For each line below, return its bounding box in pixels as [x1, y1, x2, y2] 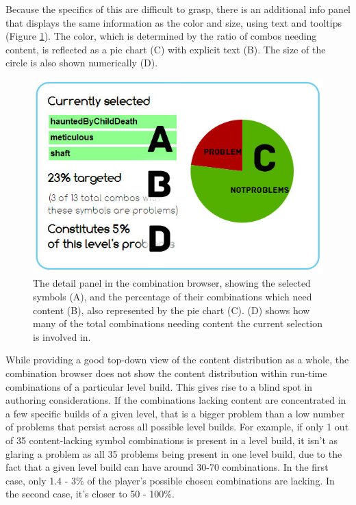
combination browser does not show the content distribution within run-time [5, 366, 327, 380]
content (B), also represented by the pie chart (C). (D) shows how [33, 302, 310, 317]
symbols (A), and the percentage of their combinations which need [33, 289, 312, 304]
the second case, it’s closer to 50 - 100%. [5, 487, 175, 501]
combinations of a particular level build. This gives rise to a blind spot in [5, 379, 313, 393]
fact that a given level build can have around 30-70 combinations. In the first [5, 460, 329, 474]
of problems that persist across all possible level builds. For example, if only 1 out [5, 419, 349, 434]
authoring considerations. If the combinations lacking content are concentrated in [5, 393, 346, 407]
